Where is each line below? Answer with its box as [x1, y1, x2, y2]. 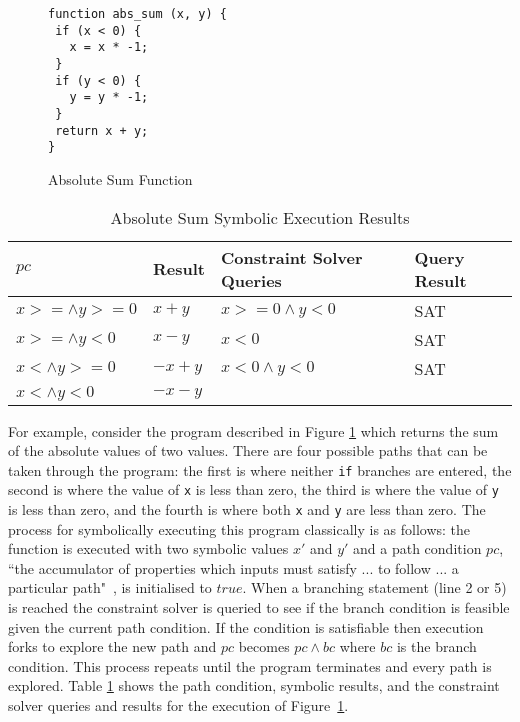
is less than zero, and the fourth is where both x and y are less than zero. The [8, 499, 486, 519]
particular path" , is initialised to [8, 577, 212, 598]
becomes [238, 636, 290, 657]
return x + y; [55, 123, 149, 138]
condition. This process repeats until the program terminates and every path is [8, 655, 492, 676]
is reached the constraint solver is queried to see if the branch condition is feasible [8, 597, 510, 618]
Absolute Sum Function [48, 168, 193, 189]
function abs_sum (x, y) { [48, 7, 227, 21]
